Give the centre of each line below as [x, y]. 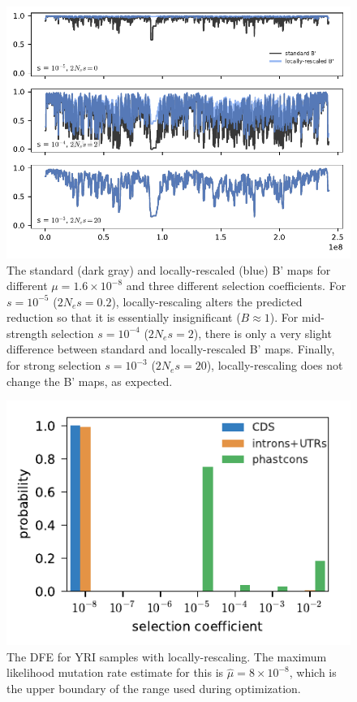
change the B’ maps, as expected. [90, 381]
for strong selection [54, 365]
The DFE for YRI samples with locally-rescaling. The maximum [167, 656]
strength [27, 333]
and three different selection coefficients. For [236, 286]
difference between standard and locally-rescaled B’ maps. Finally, [171, 349]
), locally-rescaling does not [275, 365]
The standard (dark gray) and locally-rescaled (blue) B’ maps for [169, 269]
